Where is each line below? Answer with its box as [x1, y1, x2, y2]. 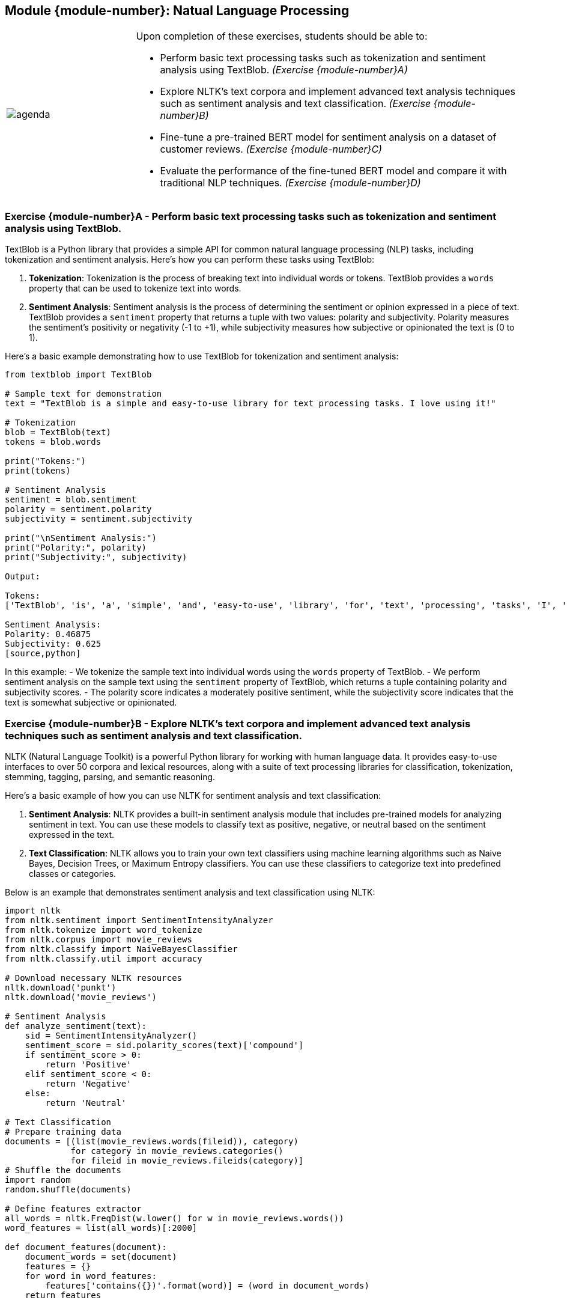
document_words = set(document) [25, 1251, 177, 1262]
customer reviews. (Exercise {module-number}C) [160, 143, 382, 156]
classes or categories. [29, 868, 117, 879]
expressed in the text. [29, 829, 115, 840]
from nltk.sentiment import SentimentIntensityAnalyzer [5, 915, 273, 925]
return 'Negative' [45, 1078, 132, 1088]
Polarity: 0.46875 [5, 629, 91, 639]
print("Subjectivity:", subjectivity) [5, 552, 187, 563]
